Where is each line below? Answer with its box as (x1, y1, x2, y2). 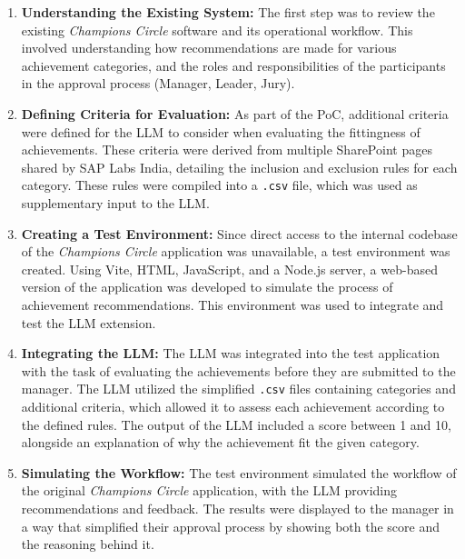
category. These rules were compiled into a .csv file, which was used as (21, 175, 418, 195)
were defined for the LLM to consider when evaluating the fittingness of (21, 122, 420, 141)
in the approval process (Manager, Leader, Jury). (21, 74, 295, 93)
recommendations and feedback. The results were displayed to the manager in (21, 498, 454, 517)
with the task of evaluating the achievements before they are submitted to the (21, 361, 456, 380)
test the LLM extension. (21, 313, 156, 332)
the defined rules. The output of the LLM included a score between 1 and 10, (21, 414, 451, 434)
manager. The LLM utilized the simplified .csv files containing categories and (21, 379, 456, 398)
